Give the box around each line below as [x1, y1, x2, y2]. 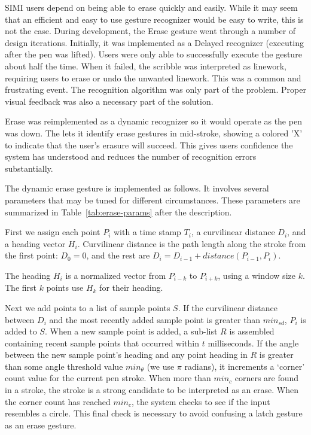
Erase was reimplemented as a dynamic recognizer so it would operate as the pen [5, 115, 302, 127]
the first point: [5, 249, 58, 261]
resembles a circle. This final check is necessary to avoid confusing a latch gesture [5, 407, 303, 419]
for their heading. [99, 281, 163, 294]
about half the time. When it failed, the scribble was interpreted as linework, [5, 59, 286, 72]
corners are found [234, 372, 299, 384]
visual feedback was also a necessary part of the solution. [5, 95, 214, 107]
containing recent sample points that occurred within [5, 336, 200, 349]
